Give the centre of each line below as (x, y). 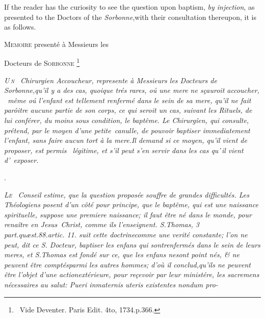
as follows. (20, 27)
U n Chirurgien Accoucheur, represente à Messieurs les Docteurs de (111, 80)
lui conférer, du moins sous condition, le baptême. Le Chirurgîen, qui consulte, (127, 120)
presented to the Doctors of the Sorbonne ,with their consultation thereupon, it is (130, 17)
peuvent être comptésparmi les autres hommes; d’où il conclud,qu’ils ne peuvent (128, 264)
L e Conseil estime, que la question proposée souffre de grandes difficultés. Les (127, 194)
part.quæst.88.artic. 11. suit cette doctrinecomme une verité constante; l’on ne (126, 234)
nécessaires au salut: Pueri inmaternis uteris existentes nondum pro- (111, 284)
